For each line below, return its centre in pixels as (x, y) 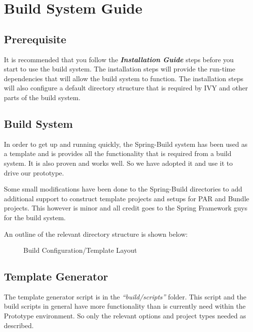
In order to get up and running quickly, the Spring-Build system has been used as (126, 144)
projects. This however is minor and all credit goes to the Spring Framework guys (126, 208)
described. (19, 325)
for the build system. (35, 217)
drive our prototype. (34, 172)
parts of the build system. (42, 97)
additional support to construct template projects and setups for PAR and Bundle (127, 198)
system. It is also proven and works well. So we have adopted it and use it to (118, 163)
